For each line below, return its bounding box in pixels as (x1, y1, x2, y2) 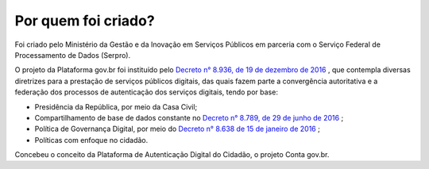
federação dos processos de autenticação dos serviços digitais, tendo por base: (14, 87, 278, 97)
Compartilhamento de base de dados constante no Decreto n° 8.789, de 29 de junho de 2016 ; (34, 113, 344, 122)
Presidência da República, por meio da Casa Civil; (34, 102, 198, 111)
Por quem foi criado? (14, 12, 155, 29)
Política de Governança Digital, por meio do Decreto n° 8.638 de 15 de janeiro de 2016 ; (34, 124, 321, 134)
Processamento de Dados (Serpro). (14, 50, 131, 60)
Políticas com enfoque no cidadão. (34, 135, 149, 144)
